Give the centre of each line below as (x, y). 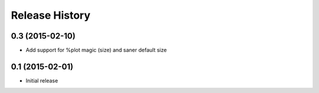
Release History (51, 15)
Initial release (42, 80)
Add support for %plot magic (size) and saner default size (96, 50)
